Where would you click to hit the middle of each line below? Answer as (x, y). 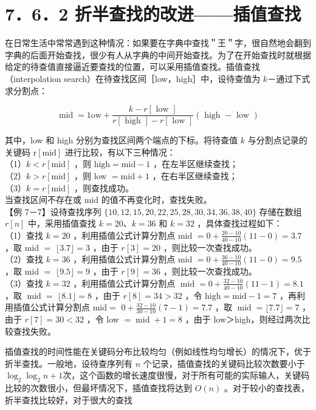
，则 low (90, 175)
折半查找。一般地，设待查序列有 (69, 363)
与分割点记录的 (277, 140)
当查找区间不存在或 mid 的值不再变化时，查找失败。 (108, 200)
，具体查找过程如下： (240, 223)
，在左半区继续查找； (195, 164)
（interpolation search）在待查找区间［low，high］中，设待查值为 (133, 78)
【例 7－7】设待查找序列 (53, 211)
